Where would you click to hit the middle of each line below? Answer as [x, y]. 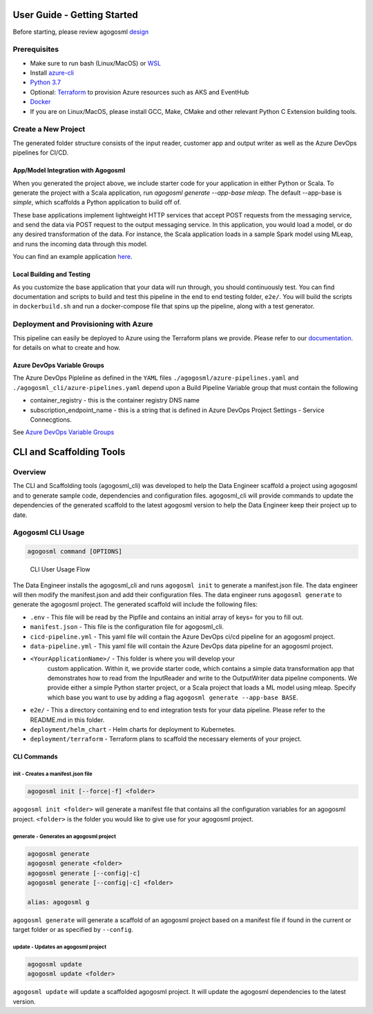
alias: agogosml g [58, 902]
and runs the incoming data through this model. [80, 244]
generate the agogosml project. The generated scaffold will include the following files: [135, 605]
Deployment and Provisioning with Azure [83, 324]
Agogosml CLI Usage [49, 533]
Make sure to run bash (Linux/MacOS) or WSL [96, 63]
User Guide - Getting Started [75, 15]
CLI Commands [35, 757]
